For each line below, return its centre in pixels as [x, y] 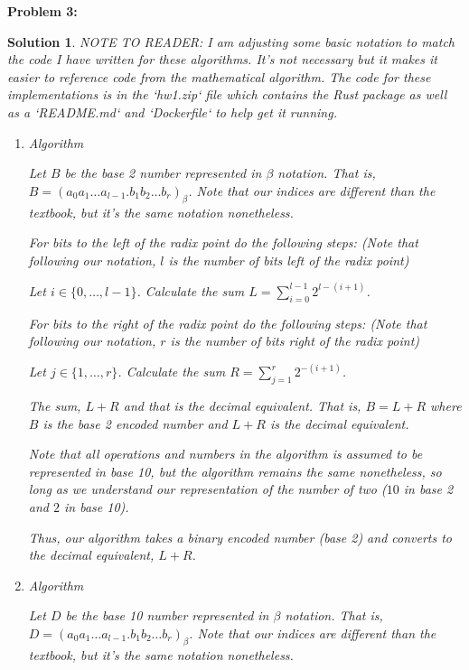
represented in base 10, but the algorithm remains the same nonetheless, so [235, 471]
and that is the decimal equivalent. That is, [242, 405]
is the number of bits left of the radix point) [289, 260]
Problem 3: [42, 11]
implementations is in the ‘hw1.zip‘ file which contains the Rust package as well [227, 94]
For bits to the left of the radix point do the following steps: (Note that [223, 242]
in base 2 [428, 489]
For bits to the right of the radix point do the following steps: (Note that [228, 323]
